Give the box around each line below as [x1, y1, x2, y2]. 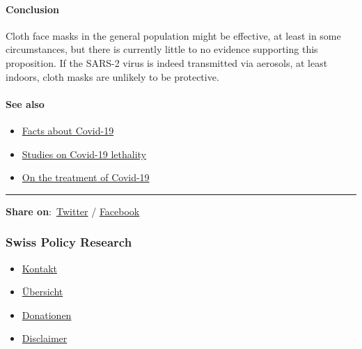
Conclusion [6, 1, 60, 16]
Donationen [22, 307, 72, 322]
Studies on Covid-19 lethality [22, 146, 147, 161]
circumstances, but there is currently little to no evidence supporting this [6, 42, 318, 56]
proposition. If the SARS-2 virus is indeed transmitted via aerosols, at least [6, 55, 328, 70]
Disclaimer [22, 331, 68, 346]
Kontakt [22, 261, 57, 275]
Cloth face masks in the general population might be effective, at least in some [6, 28, 341, 42]
